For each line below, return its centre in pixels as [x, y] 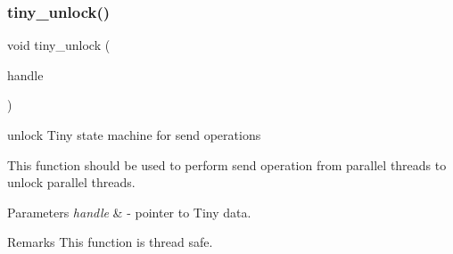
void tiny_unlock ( [59, 45]
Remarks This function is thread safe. [110, 242]
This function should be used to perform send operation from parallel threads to [227, 164]
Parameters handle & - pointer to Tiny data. [129, 212]
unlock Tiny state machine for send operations [134, 135]
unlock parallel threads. [71, 182]
